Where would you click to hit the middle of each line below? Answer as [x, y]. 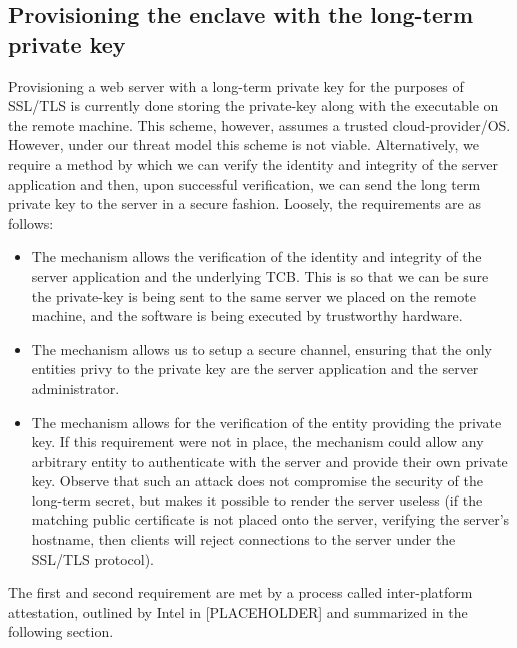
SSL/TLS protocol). [92, 558]
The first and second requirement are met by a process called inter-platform [240, 592]
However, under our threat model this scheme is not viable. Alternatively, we [243, 144]
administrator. [75, 387]
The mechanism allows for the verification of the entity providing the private [266, 421]
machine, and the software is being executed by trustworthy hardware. [247, 315]
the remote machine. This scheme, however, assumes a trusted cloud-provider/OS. [259, 124]
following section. [61, 631]
